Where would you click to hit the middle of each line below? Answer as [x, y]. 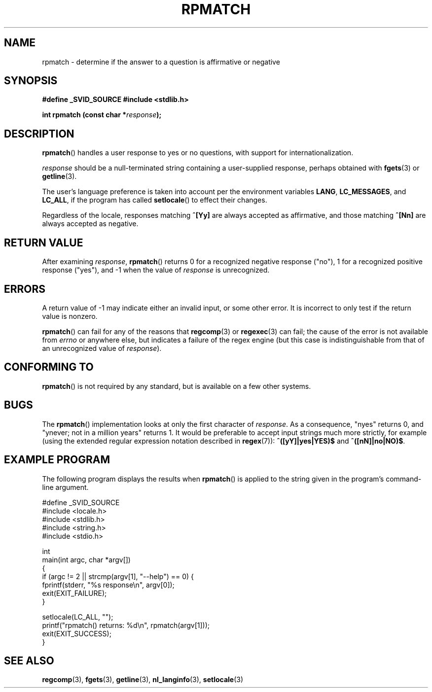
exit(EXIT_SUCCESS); [77, 633]
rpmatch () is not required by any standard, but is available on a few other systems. [177, 386]
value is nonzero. [70, 316]
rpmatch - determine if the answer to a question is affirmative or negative [161, 62]
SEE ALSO [29, 660]
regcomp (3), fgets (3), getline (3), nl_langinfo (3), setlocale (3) [143, 680]
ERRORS [25, 289]
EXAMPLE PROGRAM [57, 460]
